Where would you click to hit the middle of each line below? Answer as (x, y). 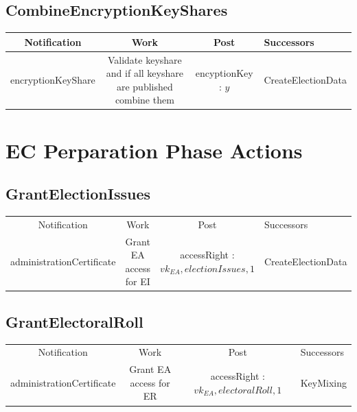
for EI (138, 281)
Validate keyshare (145, 59)
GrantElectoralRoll (74, 321)
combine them (145, 100)
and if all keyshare (145, 73)
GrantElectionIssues (78, 194)
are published (145, 86)
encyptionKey (224, 73)
